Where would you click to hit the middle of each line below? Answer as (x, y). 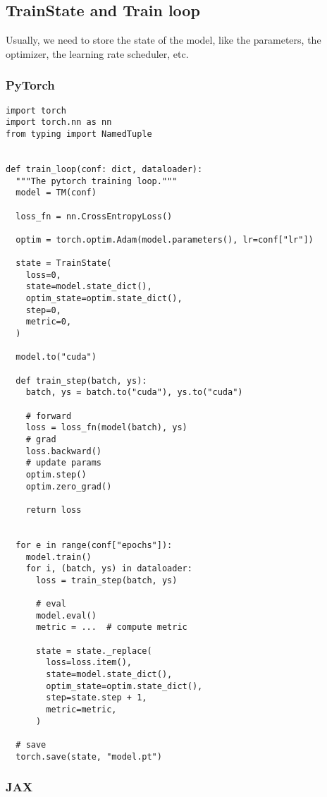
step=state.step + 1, (97, 698)
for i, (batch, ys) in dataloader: (109, 569)
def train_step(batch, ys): (81, 381)
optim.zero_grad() (69, 486)
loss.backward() (64, 451)
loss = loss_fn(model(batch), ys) (106, 428)
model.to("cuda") (56, 357)
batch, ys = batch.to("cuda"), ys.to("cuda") (134, 393)
